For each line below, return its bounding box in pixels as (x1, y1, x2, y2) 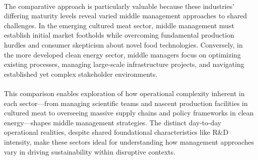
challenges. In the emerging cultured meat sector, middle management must (4, 20, 234, 30)
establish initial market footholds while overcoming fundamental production (4, 30, 234, 40)
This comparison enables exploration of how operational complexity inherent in (4, 88, 245, 98)
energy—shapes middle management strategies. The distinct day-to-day (4, 117, 221, 127)
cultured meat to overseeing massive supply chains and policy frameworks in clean (4, 107, 254, 118)
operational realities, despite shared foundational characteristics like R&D (4, 127, 229, 137)
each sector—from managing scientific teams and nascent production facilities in (4, 98, 248, 108)
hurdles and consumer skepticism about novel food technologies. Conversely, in (4, 39, 243, 50)
